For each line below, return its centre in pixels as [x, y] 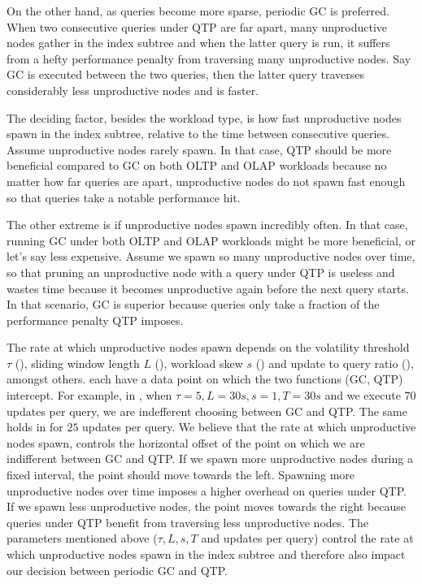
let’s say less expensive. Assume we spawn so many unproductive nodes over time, [211, 256]
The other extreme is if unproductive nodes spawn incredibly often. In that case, [207, 225]
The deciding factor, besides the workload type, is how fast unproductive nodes [204, 117]
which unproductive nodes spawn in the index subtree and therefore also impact [206, 554]
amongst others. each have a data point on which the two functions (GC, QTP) [205, 379]
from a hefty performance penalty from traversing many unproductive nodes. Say [209, 58]
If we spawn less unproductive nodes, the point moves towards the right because [207, 506]
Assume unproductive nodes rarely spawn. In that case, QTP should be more [199, 149]
